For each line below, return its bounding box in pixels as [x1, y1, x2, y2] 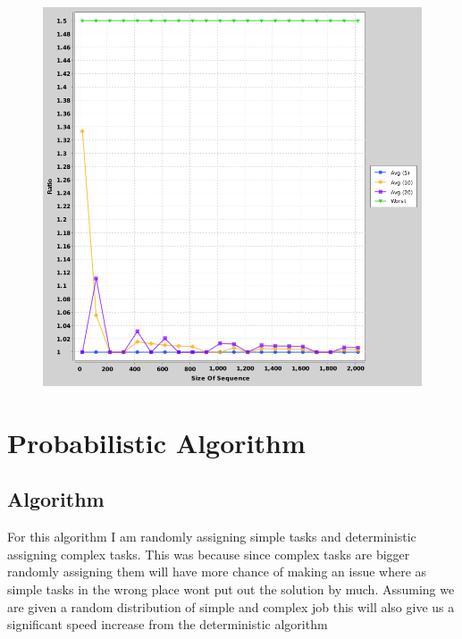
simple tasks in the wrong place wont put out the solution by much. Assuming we [7, 579, 455, 598]
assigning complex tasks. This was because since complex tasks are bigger [7, 544, 410, 563]
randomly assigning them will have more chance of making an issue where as [7, 562, 427, 581]
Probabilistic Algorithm [7, 424, 306, 460]
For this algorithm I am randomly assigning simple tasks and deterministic [7, 527, 416, 546]
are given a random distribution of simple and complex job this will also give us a [7, 597, 455, 616]
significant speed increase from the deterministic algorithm [7, 615, 328, 634]
